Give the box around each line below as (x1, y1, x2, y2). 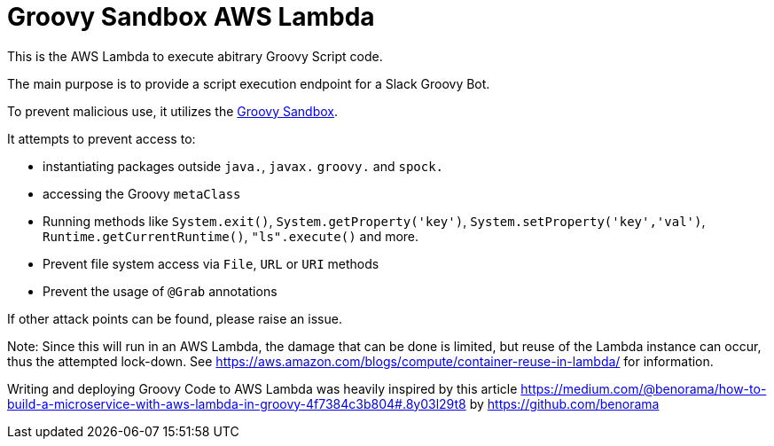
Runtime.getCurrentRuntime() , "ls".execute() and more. (43, 228, 419, 244)
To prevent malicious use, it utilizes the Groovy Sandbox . (7, 103, 339, 119)
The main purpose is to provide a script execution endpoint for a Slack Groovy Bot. (7, 75, 490, 91)
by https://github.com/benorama (469, 395, 660, 411)
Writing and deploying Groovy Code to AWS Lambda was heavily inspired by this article (7, 380, 518, 396)
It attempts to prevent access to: (7, 130, 196, 146)
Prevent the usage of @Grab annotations (43, 283, 278, 299)
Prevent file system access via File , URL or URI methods (43, 255, 379, 271)
